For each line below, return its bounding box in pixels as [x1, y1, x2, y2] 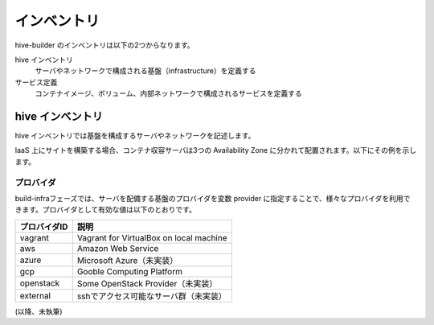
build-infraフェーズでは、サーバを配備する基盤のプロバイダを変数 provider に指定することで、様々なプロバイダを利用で [14, 193, 411, 203]
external [19, 290, 51, 301]
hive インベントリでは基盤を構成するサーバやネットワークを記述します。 [14, 131, 256, 141]
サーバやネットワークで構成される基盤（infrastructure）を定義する [35, 66, 256, 76]
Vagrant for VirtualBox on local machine [76, 232, 228, 243]
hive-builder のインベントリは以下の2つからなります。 [14, 40, 194, 50]
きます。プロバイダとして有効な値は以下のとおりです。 [14, 205, 197, 215]
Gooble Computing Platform [76, 265, 182, 277]
